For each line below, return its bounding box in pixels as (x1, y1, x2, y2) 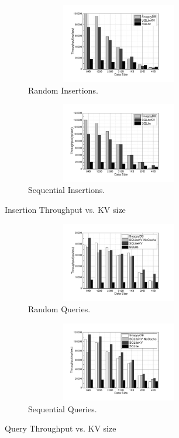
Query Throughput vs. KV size (5, 422, 116, 434)
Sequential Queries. (28, 402, 97, 415)
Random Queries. (28, 303, 91, 315)
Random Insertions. (28, 84, 98, 96)
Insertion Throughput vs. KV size (5, 203, 126, 215)
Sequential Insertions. (28, 184, 105, 196)
